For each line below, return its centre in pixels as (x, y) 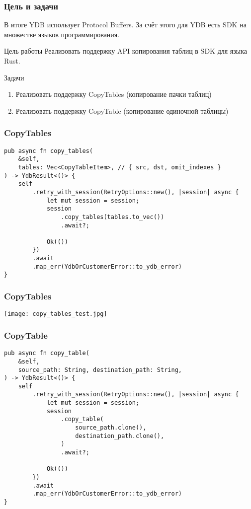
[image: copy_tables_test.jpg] (56, 314)
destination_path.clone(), (120, 436)
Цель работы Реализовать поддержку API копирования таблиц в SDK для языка (126, 51)
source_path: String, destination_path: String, (100, 370)
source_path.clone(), (111, 428)
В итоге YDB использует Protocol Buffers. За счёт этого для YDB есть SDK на (125, 25)
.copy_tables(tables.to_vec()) (113, 217)
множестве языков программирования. (62, 34)
